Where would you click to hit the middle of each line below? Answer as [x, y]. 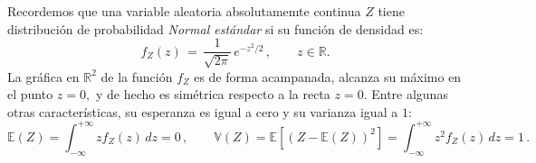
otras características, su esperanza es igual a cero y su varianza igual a [203, 111]
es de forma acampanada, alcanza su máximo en [328, 76]
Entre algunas [410, 94]
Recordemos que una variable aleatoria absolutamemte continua [184, 11]
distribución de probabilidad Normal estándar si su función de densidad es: [215, 28]
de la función [137, 76]
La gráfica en [43, 76]
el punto [30, 94]
